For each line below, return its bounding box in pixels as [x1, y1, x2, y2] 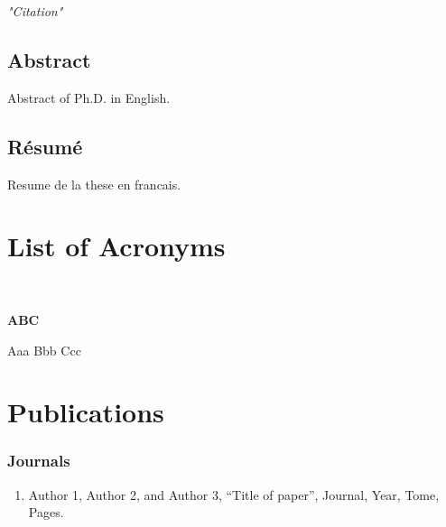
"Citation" [7, 2, 63, 20]
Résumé [7, 132, 83, 160]
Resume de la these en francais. [7, 174, 181, 193]
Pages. [28, 503, 64, 522]
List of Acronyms [7, 227, 226, 264]
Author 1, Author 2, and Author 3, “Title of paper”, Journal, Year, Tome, [28, 485, 440, 504]
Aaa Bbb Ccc [7, 340, 81, 359]
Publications [7, 393, 164, 430]
